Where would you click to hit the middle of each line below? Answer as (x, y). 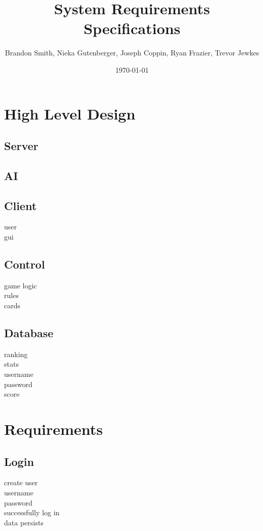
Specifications (132, 28)
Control (25, 264)
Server (21, 146)
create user (21, 482)
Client (21, 205)
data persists (24, 522)
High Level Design (70, 113)
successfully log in (32, 512)
